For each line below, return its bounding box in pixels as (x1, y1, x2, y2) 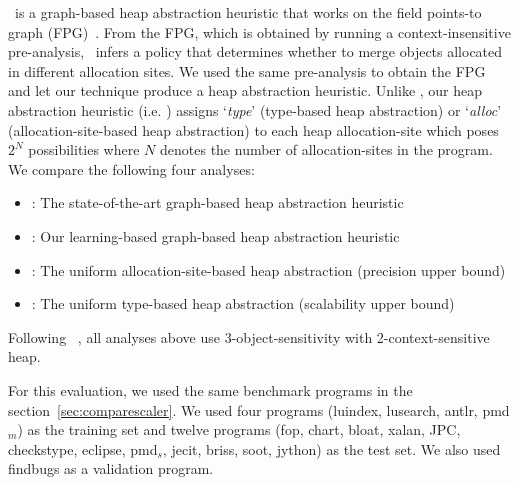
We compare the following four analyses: (8, 158, 255, 179)
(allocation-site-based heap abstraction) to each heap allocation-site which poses (8, 119, 499, 140)
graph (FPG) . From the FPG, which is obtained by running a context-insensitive (8, 21, 511, 42)
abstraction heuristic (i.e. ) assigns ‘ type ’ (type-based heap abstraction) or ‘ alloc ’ (8, 99, 502, 120)
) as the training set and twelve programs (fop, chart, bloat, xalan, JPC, (17, 419, 461, 440)
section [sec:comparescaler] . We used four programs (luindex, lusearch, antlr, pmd (8, 399, 510, 420)
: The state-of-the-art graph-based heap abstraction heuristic (31, 192, 404, 213)
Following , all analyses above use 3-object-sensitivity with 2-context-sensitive (8, 326, 490, 347)
